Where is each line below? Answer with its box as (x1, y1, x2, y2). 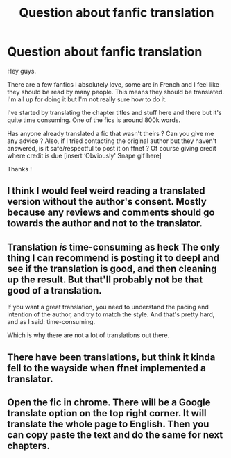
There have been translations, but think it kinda (7, 351, 216, 363)
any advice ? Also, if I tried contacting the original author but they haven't (7, 137, 217, 145)
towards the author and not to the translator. (7, 217, 203, 230)
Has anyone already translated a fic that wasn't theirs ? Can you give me (7, 129, 214, 137)
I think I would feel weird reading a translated (7, 185, 205, 197)
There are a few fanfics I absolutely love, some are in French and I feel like (7, 80, 220, 88)
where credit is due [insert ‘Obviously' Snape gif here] (7, 151, 162, 160)
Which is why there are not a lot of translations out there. (7, 331, 170, 339)
